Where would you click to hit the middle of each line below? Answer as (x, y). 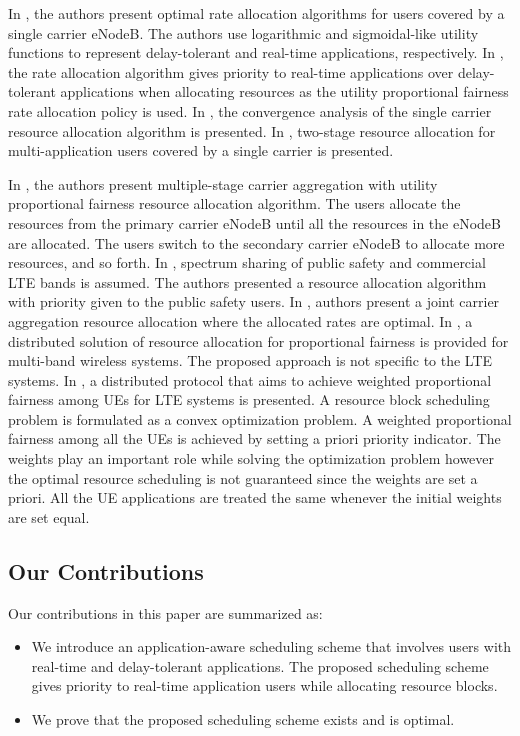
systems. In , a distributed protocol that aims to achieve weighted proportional (250, 379)
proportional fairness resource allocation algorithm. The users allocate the (234, 203)
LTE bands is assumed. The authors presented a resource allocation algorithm (247, 281)
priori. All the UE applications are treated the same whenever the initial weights (255, 497)
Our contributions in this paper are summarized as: (165, 612)
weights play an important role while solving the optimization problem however (251, 458)
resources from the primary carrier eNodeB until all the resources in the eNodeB (254, 222)
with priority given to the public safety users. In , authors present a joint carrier (254, 301)
